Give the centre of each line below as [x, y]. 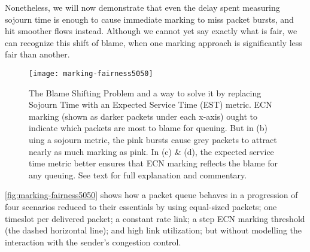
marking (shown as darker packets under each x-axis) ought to [143, 116]
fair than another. [37, 54]
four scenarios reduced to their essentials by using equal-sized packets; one [141, 206]
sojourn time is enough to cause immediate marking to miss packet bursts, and [149, 19]
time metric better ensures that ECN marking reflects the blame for [153, 163]
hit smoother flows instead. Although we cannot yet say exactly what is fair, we [151, 31]
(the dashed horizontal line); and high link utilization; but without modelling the [154, 230]
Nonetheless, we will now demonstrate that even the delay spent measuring [142, 7]
